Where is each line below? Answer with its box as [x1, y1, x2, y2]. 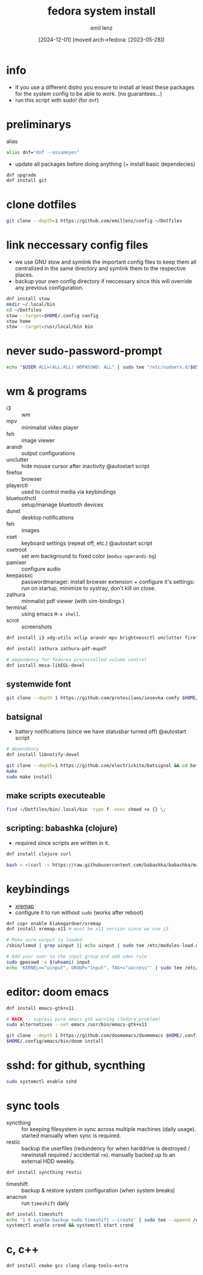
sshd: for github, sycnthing [6, 1058, 146, 1072]
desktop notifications [21, 514, 74, 521]
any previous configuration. [14, 284, 84, 291]
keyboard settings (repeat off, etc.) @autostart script [21, 540, 153, 547]
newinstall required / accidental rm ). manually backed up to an [21, 1151, 176, 1158]
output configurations [21, 449, 76, 457]
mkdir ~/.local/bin [6, 301, 56, 307]
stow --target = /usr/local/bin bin [6, 324, 94, 330]
